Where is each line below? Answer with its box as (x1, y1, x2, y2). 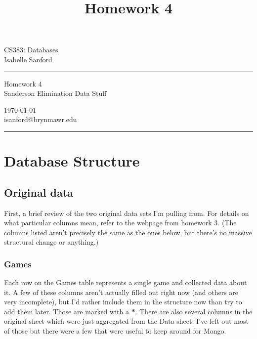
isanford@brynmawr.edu (4, 114, 77, 125)
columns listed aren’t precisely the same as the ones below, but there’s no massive (4, 227, 253, 237)
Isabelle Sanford (4, 54, 52, 64)
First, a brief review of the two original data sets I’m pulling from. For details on (4, 208, 249, 218)
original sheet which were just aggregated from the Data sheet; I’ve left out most (4, 316, 249, 326)
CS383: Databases (4, 44, 58, 55)
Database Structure (4, 151, 140, 171)
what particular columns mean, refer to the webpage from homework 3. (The (4, 217, 237, 228)
